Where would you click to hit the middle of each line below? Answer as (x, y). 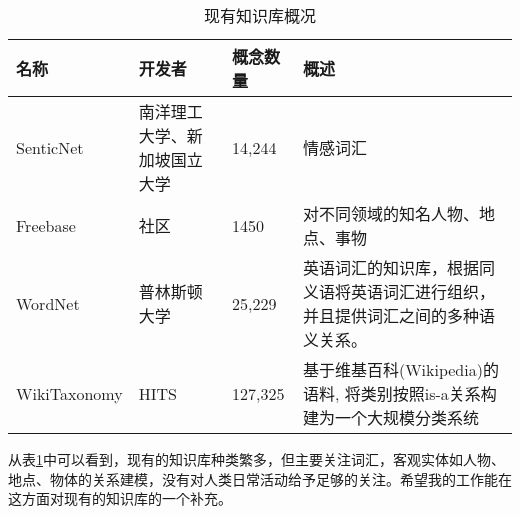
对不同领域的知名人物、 (390, 213)
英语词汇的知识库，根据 (390, 267)
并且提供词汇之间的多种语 (398, 315)
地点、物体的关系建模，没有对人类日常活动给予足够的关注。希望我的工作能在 (260, 478)
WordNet (48, 303)
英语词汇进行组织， (422, 291)
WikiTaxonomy (69, 393)
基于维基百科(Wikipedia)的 (400, 369)
